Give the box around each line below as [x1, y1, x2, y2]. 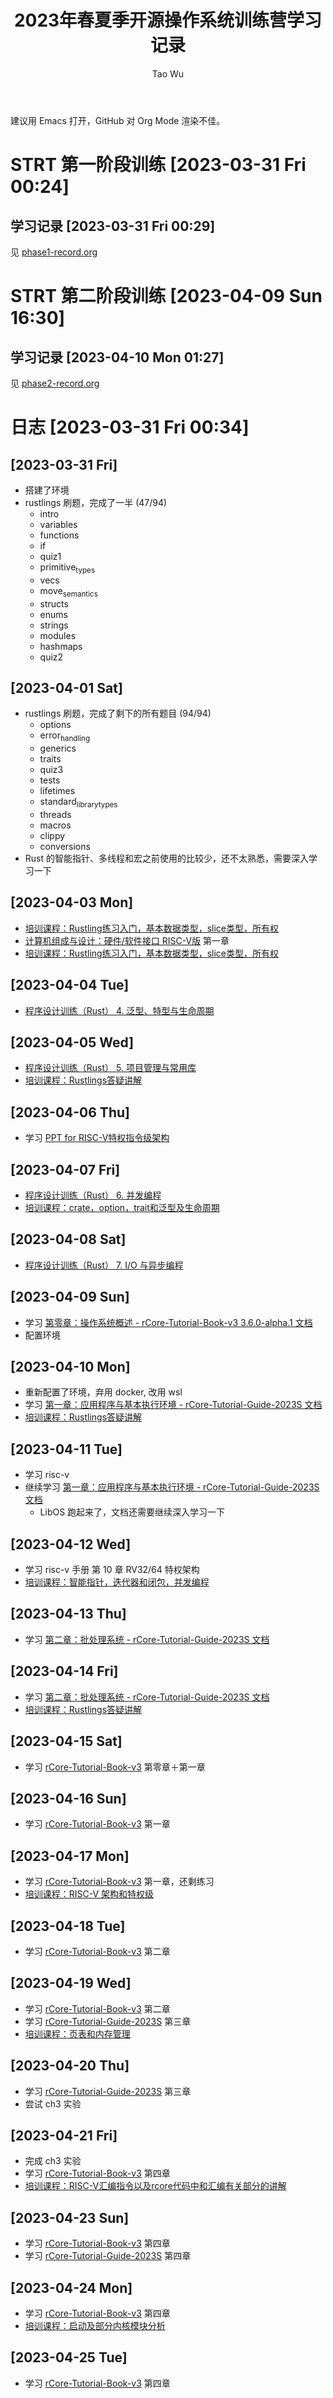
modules [39, 629, 77, 641]
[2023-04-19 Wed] [10, 1975, 132, 1992]
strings [39, 619, 69, 631]
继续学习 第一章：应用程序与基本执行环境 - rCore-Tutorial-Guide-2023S [24, 1481, 320, 1493]
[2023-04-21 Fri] [10, 2127, 118, 2144]
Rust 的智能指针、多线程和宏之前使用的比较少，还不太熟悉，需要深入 [24, 852, 309, 864]
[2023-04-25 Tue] [10, 2349, 128, 2366]
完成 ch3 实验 [24, 2155, 82, 2167]
